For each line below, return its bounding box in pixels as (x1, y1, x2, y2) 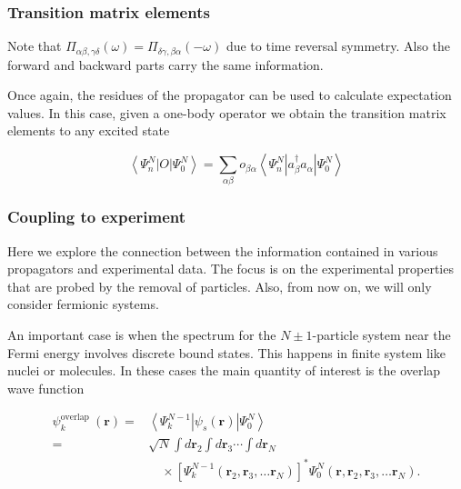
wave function (7, 378, 85, 397)
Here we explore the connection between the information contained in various (7, 241, 438, 260)
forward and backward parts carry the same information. (7, 55, 324, 74)
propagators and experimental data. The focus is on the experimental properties (7, 259, 454, 278)
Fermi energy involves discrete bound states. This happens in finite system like (7, 343, 446, 362)
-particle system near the (312, 324, 451, 344)
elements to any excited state (7, 121, 170, 140)
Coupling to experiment (7, 205, 186, 228)
